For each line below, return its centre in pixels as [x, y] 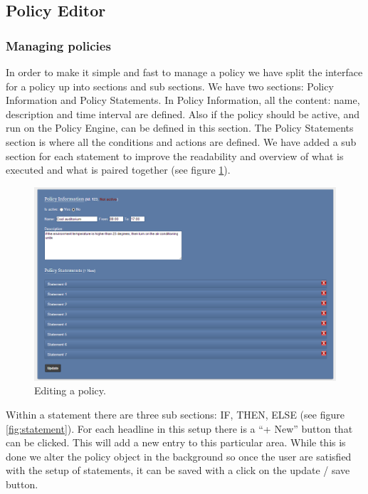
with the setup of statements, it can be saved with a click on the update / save [178, 470]
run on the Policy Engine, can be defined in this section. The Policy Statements [180, 128]
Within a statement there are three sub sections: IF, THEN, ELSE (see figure [175, 414]
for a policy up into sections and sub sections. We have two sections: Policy [170, 86]
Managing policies [58, 45]
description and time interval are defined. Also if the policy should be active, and [183, 114]
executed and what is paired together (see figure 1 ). [118, 170]
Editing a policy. [70, 390]
